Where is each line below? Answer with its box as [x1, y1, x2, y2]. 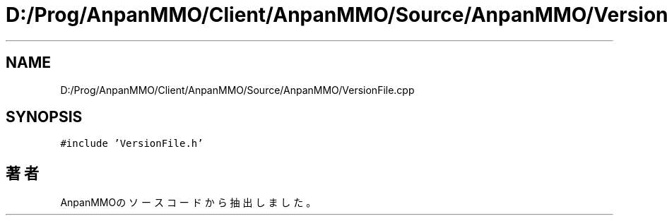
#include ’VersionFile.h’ [60, 138, 203, 150]
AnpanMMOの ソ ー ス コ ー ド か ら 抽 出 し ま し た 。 [60, 196, 317, 209]
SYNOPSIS [6, 108, 83, 126]
